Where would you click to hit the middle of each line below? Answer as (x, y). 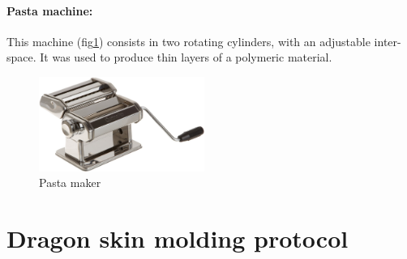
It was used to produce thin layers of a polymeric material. (186, 57)
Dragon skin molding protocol (178, 238)
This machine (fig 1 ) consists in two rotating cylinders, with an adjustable (189, 41)
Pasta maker (70, 183)
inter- (388, 41)
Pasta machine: (50, 10)
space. (21, 57)
